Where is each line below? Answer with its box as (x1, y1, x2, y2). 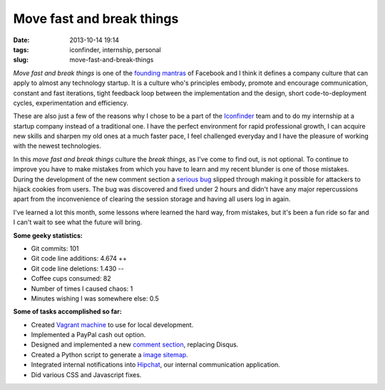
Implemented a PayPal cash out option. (31, 331, 146, 339)
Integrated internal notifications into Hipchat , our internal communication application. (31, 361, 281, 369)
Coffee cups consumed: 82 (31, 274, 111, 283)
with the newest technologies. (13, 141, 101, 150)
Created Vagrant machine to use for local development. (31, 320, 194, 329)
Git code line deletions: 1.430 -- (31, 264, 124, 273)
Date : (13, 36, 30, 44)
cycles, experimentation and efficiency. (13, 99, 128, 107)
